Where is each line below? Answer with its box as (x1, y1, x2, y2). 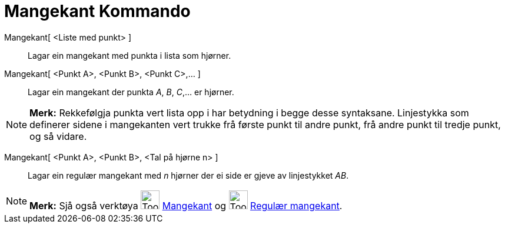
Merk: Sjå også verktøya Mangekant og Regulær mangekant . (29, 199, 343, 212)
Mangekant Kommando (4, 1, 191, 21)
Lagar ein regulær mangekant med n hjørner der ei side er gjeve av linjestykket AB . (28, 170, 349, 180)
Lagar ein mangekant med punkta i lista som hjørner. (28, 50, 231, 61)
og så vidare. (29, 130, 87, 142)
